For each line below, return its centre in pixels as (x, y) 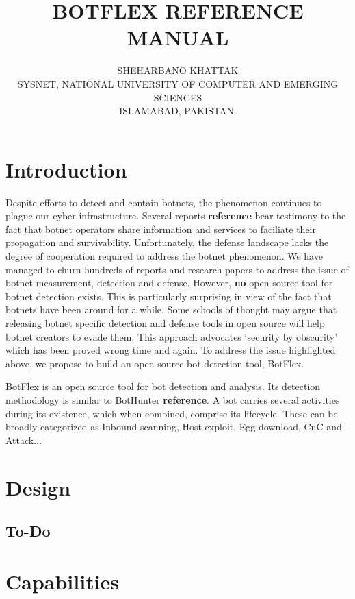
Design (38, 487)
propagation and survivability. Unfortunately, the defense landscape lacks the (167, 242)
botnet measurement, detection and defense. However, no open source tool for (169, 283)
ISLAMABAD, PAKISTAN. (178, 111)
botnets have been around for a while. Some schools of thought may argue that (171, 309)
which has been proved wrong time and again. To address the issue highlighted (171, 350)
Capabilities (63, 581)
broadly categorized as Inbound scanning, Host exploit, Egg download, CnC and (174, 427)
